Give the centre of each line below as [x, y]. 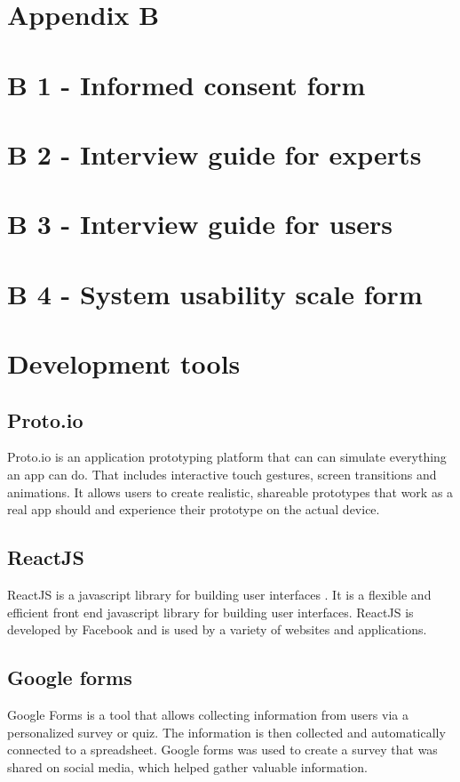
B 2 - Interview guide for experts [214, 153]
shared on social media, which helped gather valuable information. [187, 766]
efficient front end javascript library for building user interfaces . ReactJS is [210, 612]
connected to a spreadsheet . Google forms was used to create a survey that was [222, 750]
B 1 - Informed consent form [186, 84]
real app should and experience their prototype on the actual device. [194, 509]
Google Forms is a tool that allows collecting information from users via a [208, 715]
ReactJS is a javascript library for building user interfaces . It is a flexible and [219, 595]
